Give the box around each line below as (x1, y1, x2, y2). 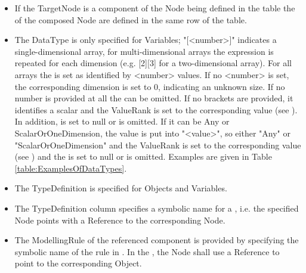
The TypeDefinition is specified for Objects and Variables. (14, 182, 227, 194)
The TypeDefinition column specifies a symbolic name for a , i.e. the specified (14, 201, 299, 214)
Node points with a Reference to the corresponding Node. (14, 213, 225, 226)
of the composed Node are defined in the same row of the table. (14, 13, 247, 26)
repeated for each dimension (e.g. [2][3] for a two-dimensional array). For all (14, 57, 292, 69)
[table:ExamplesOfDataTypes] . (14, 162, 127, 174)
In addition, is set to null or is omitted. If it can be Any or (14, 115, 230, 128)
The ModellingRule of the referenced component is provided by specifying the (14, 234, 299, 246)
